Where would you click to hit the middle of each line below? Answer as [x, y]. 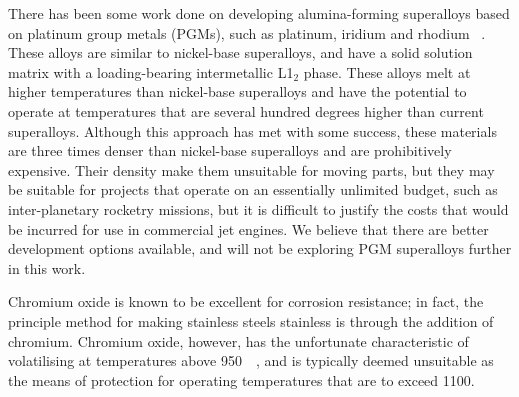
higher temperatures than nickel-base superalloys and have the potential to [237, 91]
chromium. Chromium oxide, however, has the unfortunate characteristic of [238, 340]
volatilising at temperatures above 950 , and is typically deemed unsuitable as [251, 360]
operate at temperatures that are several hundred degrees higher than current [246, 110]
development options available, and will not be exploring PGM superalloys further [260, 248]
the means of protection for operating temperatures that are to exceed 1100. [241, 379]
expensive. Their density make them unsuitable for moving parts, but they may [251, 169]
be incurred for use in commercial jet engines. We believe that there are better [248, 228]
